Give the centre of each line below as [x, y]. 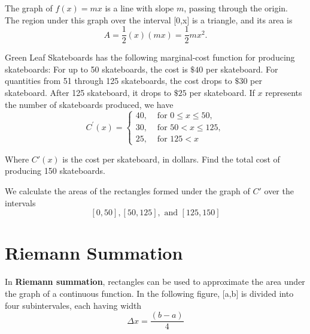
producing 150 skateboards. [55, 171]
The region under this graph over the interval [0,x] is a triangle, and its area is [149, 19]
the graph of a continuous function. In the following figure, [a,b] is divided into [149, 293]
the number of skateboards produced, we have [89, 104]
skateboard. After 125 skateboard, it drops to [88, 93]
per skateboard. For [242, 69]
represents [284, 93]
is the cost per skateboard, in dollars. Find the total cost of [171, 159]
